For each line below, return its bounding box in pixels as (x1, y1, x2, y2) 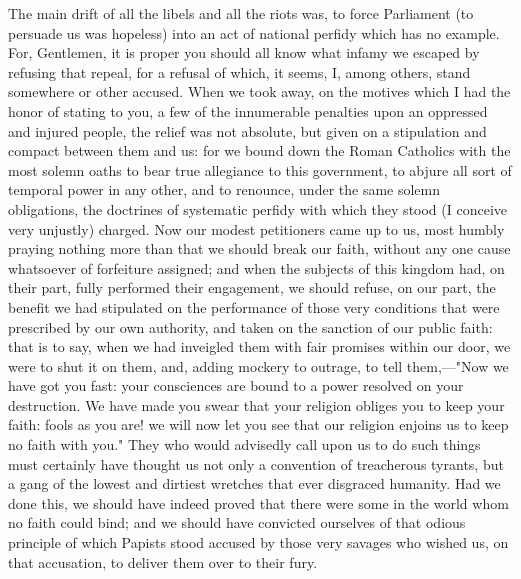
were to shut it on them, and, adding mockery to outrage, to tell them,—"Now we (8, 355, 509, 376)
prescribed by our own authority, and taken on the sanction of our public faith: (8, 316, 493, 337)
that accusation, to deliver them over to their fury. (8, 551, 318, 572)
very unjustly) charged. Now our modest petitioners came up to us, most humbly (8, 218, 505, 239)
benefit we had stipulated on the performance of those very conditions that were (8, 296, 500, 317)
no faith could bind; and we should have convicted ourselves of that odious (8, 512, 466, 533)
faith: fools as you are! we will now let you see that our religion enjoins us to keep (8, 414, 509, 435)
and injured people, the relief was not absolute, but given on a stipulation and (8, 120, 487, 141)
